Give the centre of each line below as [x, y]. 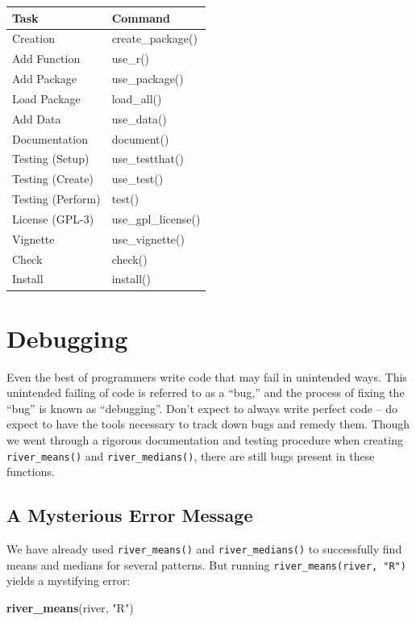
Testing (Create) [53, 179]
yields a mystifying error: [69, 580]
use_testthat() [148, 159]
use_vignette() [148, 238]
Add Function [46, 58]
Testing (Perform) [56, 199]
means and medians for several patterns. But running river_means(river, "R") [206, 564]
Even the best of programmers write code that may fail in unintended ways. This [207, 376]
